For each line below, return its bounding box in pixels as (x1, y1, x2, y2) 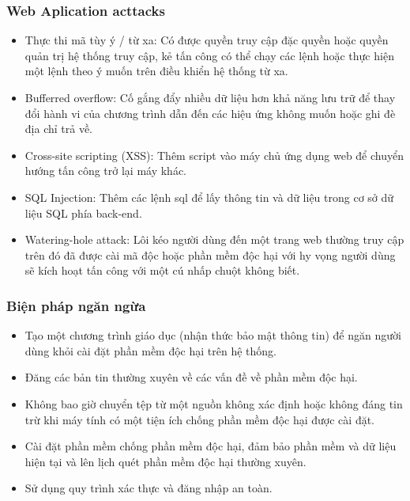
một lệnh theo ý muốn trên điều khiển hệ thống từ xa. (24, 63, 288, 79)
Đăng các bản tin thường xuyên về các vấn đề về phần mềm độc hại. (24, 369, 358, 385)
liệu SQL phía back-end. (24, 204, 142, 221)
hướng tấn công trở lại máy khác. (24, 162, 187, 179)
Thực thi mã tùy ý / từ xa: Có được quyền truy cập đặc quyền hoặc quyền (24, 32, 389, 48)
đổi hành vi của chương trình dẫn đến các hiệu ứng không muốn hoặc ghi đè (24, 104, 396, 121)
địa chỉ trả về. (24, 120, 93, 137)
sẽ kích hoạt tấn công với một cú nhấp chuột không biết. (24, 262, 300, 279)
